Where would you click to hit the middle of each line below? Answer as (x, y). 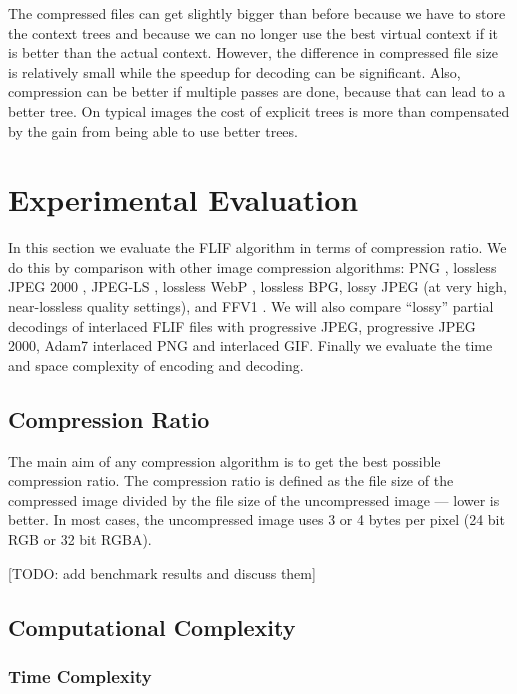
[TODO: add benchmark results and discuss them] (162, 572)
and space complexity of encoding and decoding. (156, 364)
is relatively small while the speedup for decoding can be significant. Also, (234, 71)
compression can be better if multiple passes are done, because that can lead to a (257, 91)
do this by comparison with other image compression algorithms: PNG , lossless (252, 266)
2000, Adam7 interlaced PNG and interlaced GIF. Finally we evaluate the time (250, 345)
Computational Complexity (152, 626)
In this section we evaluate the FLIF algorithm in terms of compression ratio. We (257, 247)
